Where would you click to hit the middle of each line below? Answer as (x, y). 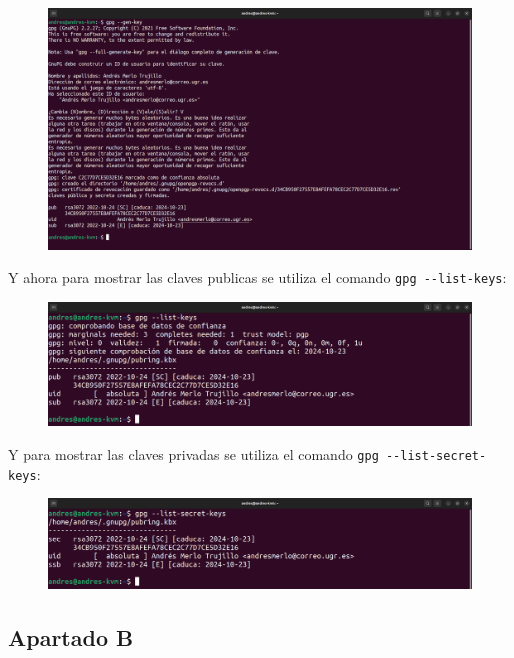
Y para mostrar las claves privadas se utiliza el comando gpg (193, 453)
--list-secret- (436, 455)
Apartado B (71, 636)
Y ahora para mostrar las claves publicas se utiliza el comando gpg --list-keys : (257, 277)
